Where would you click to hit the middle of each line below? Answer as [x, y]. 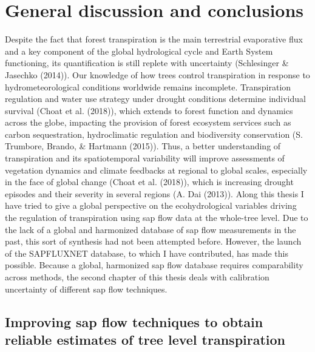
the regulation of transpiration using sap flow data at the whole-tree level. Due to [157, 218]
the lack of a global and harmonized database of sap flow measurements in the [151, 229]
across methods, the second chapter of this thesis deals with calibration [137, 277]
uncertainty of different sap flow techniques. [86, 289]
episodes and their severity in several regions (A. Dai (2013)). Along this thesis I [154, 193]
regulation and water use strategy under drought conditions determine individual [155, 99]
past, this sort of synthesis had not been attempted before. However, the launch [153, 241]
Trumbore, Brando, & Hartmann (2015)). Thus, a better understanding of [143, 146]
